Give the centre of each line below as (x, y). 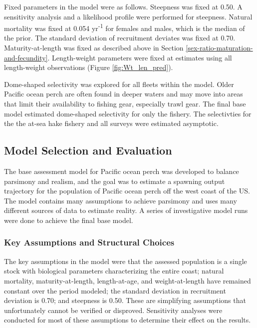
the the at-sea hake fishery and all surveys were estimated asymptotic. (111, 123)
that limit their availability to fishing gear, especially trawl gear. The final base (125, 103)
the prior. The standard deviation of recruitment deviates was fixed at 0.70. (120, 38)
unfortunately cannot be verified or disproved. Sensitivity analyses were (113, 310)
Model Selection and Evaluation (88, 150)
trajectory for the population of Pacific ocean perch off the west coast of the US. (127, 191)
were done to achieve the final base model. (69, 220)
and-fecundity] (26, 57)
